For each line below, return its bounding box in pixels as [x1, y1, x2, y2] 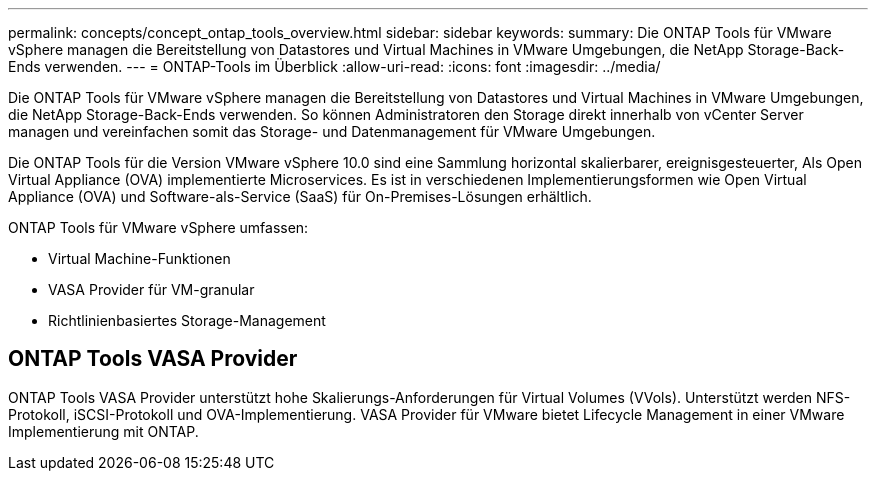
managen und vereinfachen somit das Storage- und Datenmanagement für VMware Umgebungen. [8, 123, 656, 140]
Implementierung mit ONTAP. [8, 422, 199, 440]
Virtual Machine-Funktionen [48, 250, 231, 267]
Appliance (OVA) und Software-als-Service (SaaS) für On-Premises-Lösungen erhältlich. [8, 188, 592, 205]
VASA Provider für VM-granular [48, 281, 255, 298]
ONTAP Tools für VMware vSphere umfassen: [8, 219, 309, 236]
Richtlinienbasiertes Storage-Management [48, 312, 326, 329]
